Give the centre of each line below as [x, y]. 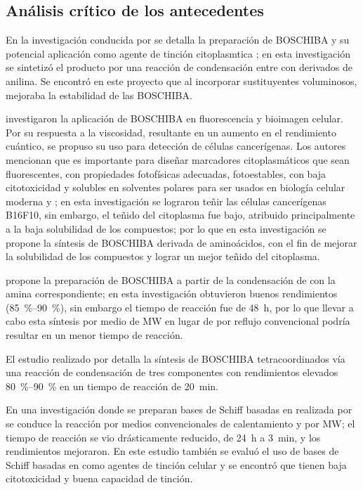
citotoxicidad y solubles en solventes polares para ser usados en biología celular [176, 187]
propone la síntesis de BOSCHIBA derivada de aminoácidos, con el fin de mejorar [181, 242]
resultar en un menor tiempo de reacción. [94, 335]
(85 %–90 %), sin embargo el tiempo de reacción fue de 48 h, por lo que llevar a [180, 307]
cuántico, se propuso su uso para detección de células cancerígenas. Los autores [176, 146]
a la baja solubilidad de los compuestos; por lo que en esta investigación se [166, 228]
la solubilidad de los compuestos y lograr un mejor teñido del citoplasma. [163, 256]
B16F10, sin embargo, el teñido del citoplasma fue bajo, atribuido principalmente [180, 215]
